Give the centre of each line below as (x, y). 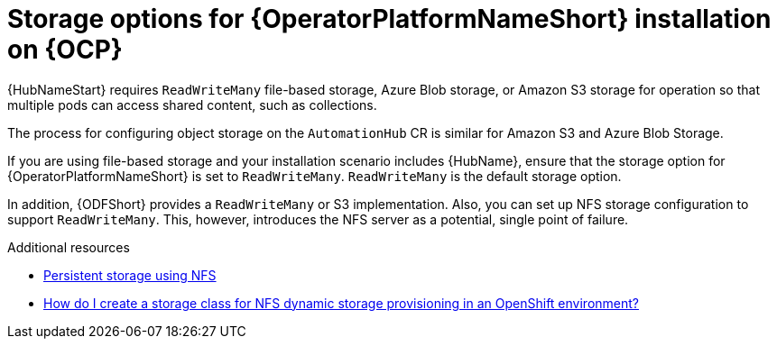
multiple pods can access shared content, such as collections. (192, 105)
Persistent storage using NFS (130, 275)
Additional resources (69, 247)
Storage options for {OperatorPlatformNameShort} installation (389, 19)
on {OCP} (65, 50)
